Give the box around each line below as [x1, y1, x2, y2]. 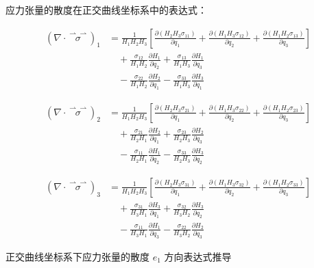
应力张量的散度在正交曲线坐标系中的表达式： [5, 3, 207, 16]
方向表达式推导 [164, 249, 232, 263]
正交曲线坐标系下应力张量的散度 [5, 249, 149, 263]
